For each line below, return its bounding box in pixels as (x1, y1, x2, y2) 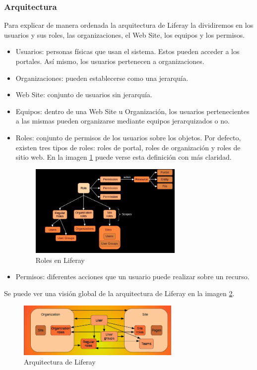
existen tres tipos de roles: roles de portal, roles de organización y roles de (15, 142, 241, 152)
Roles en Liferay (35, 254, 85, 265)
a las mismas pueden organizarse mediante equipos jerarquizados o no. (15, 116, 230, 126)
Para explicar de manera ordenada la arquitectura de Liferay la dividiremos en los (4, 20, 254, 30)
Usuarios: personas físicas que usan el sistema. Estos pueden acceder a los (15, 46, 240, 57)
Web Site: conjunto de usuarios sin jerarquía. (15, 89, 152, 100)
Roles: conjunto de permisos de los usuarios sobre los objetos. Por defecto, (15, 132, 241, 142)
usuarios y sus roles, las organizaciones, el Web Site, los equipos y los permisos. (4, 29, 245, 40)
